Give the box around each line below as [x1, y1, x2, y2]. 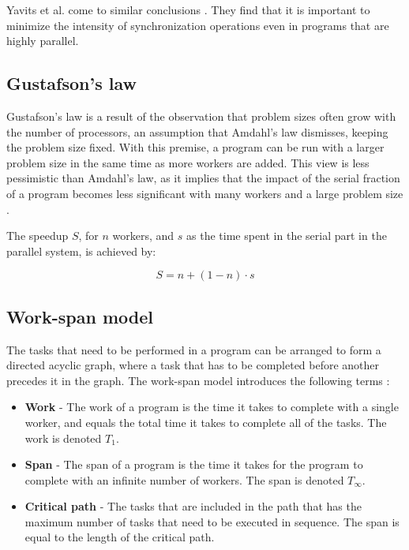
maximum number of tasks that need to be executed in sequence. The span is [24, 513, 400, 529]
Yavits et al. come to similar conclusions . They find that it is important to [6, 2, 370, 17]
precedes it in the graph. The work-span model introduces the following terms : [6, 372, 390, 388]
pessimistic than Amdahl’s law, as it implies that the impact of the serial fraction [6, 170, 400, 186]
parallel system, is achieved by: [6, 242, 156, 259]
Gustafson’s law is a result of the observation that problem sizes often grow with [6, 107, 396, 124]
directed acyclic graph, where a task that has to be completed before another [6, 357, 380, 373]
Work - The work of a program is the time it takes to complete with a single [24, 398, 399, 415]
